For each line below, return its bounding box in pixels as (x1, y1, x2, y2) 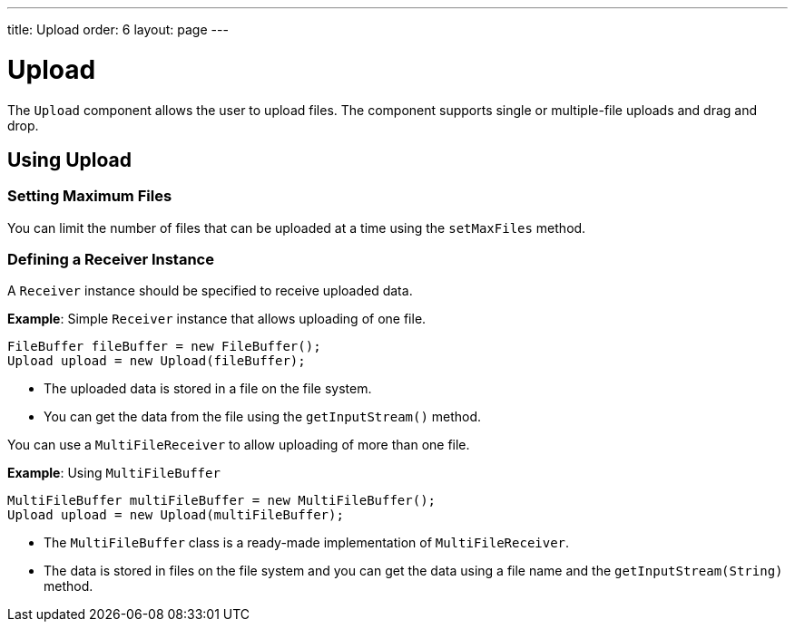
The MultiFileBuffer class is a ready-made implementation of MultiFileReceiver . (44, 535, 570, 551)
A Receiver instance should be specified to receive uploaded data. (7, 283, 413, 299)
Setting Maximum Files (7, 187, 172, 206)
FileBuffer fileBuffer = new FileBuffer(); (7, 339, 321, 354)
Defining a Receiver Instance (7, 250, 214, 269)
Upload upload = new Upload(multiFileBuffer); (7, 508, 344, 523)
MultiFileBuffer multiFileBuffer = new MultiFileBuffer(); (7, 493, 437, 508)
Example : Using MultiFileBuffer (7, 465, 221, 481)
